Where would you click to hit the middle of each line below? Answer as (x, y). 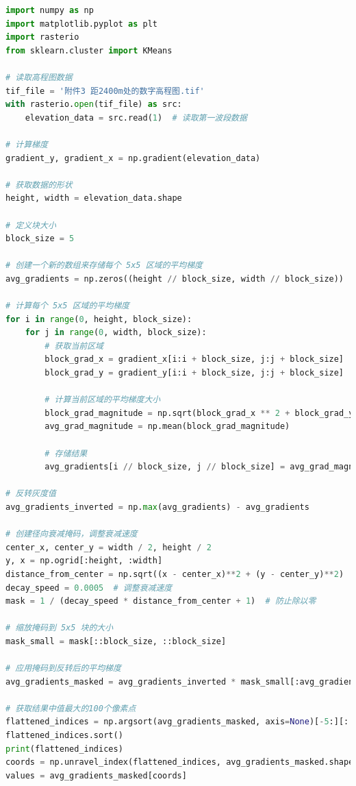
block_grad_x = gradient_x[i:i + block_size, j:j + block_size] (194, 359)
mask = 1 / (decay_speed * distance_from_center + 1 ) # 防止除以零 (161, 601)
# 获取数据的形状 (39, 185)
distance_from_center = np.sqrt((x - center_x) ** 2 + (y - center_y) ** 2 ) (175, 574)
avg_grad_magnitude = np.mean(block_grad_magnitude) (167, 427)
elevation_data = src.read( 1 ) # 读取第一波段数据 (136, 118)
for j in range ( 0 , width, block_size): (116, 333)
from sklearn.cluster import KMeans (89, 50)
